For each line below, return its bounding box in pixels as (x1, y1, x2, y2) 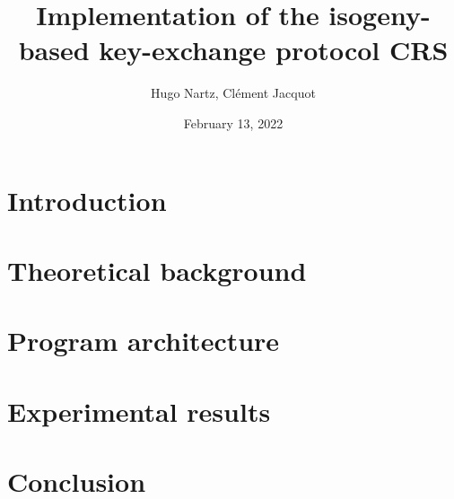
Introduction (7, 181, 167, 218)
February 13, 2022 (183, 113, 284, 132)
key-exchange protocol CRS (99, 31, 449, 68)
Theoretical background (7, 251, 307, 288)
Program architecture (7, 322, 280, 359)
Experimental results (7, 392, 271, 429)
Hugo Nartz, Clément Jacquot (151, 83, 316, 102)
